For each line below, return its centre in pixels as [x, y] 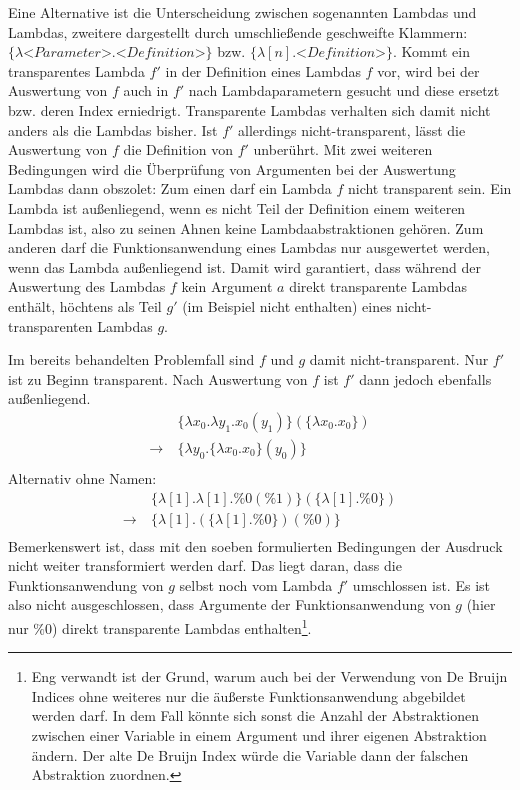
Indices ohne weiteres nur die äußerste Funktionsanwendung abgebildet [248, 695]
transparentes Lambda [76, 70]
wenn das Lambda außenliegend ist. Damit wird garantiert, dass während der [245, 266]
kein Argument [227, 286]
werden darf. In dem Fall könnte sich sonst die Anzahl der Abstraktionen [255, 715]
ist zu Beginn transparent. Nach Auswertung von [158, 378]
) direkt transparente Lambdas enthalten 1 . [182, 626]
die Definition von [178, 149]
